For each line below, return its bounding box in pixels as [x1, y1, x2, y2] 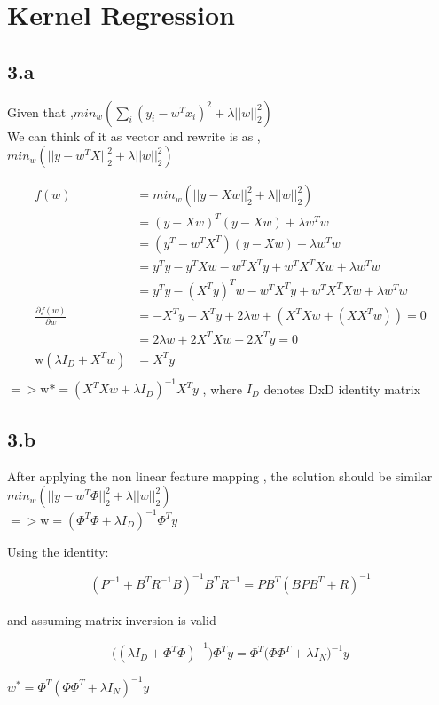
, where [202, 379, 242, 398]
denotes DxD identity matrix [263, 379, 421, 398]
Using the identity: [7, 542, 109, 560]
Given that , [7, 102, 74, 121]
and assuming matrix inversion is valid [7, 611, 216, 630]
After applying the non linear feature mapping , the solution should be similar [7, 466, 433, 485]
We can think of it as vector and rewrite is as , [7, 126, 261, 145]
